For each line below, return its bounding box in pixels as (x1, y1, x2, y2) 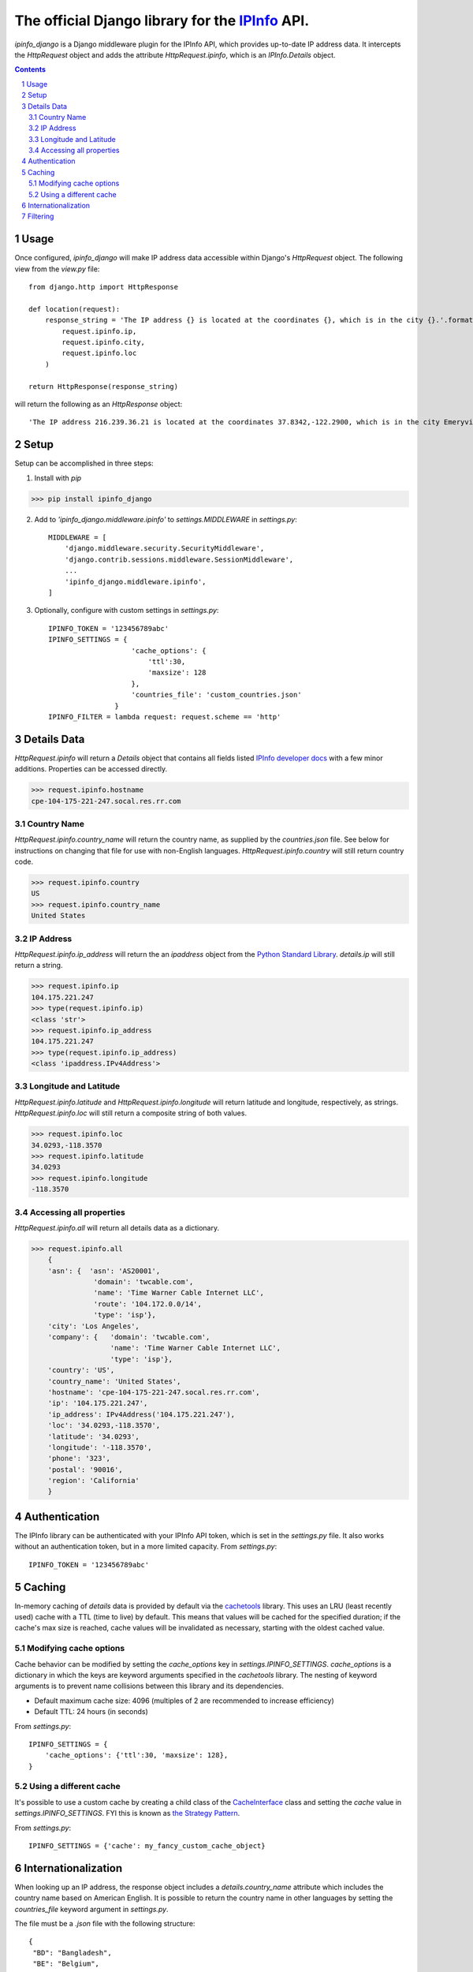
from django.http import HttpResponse (28, 282, 179, 292)
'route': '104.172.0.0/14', (93, 1299, 203, 1309)
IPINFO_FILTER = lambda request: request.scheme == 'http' (48, 712, 281, 721)
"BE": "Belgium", (32, 1959, 100, 1968)
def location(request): (28, 304, 121, 313)
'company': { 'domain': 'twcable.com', (47, 1333, 210, 1341)
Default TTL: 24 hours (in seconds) (34, 1707, 149, 1716)
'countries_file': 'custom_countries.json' (131, 690, 303, 700)
